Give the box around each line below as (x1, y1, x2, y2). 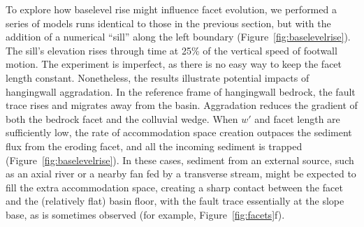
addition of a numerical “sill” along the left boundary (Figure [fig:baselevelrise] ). (6, 29, 351, 44)
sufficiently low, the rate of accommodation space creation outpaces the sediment (6, 125, 352, 140)
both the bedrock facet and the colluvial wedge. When (6, 111, 238, 126)
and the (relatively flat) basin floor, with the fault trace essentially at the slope (6, 193, 344, 208)
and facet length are (254, 111, 340, 126)
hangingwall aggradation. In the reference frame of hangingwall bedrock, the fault (6, 84, 356, 98)
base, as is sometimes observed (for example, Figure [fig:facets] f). (6, 207, 285, 221)
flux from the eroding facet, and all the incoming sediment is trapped (6, 138, 303, 153)
